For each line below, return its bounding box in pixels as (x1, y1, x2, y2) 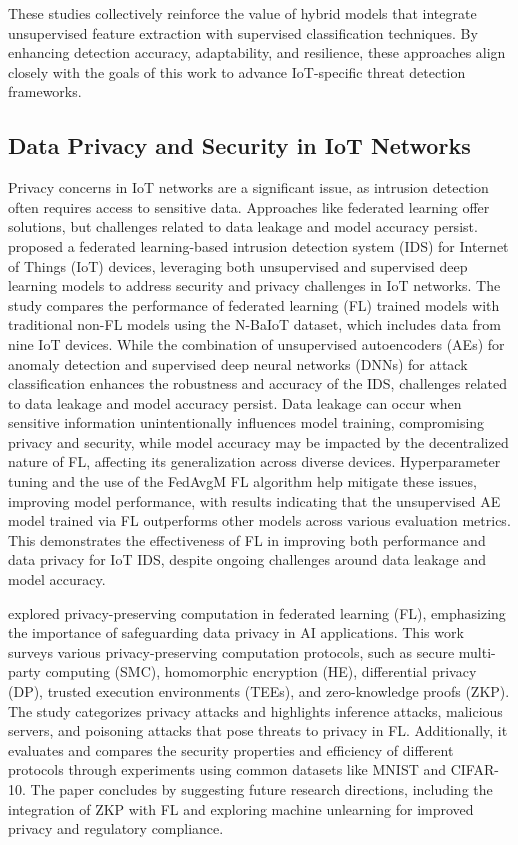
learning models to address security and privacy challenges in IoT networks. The (8, 275, 501, 296)
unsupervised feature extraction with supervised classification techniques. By (8, 22, 478, 43)
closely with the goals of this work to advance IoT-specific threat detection (8, 61, 466, 82)
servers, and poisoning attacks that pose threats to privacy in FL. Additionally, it (8, 720, 508, 741)
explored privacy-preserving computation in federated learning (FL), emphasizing (8, 602, 506, 623)
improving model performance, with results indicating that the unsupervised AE (8, 490, 501, 511)
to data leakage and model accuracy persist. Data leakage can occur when (8, 392, 462, 413)
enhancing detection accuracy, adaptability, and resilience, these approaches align (8, 42, 506, 63)
